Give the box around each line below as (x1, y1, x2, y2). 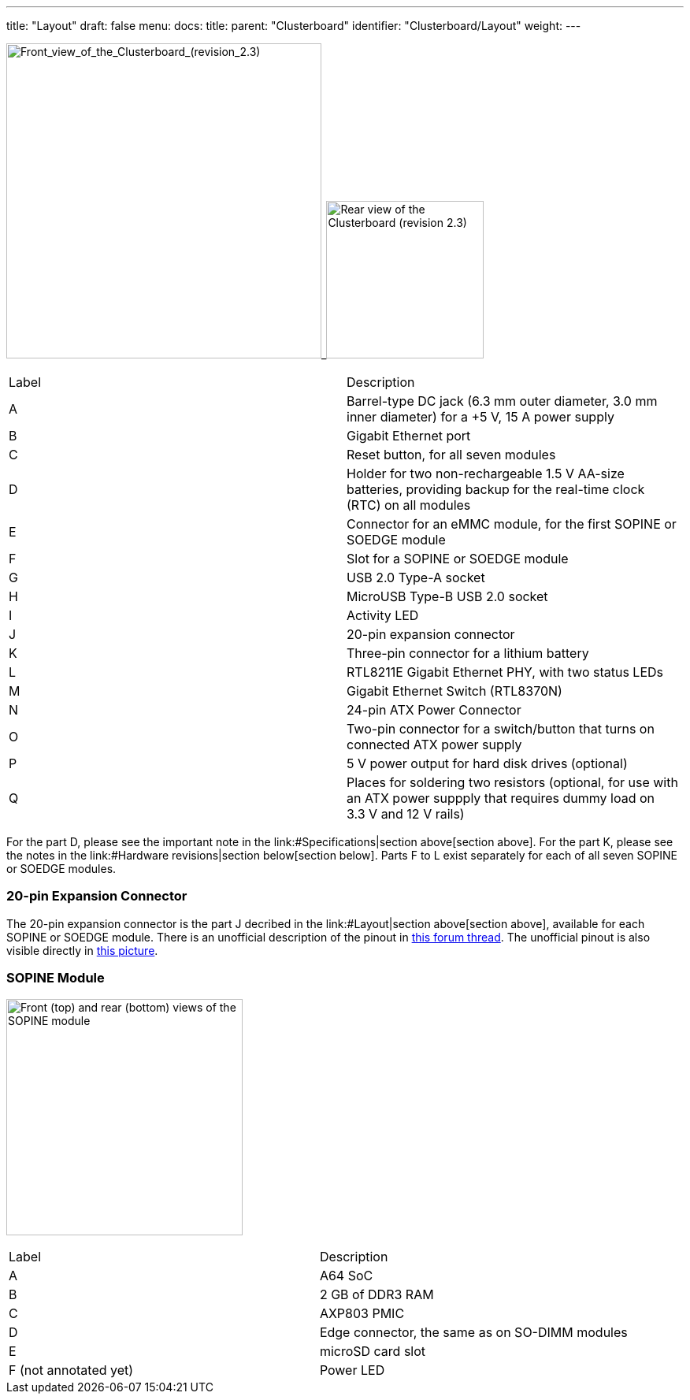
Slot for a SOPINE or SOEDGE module (347, 551, 569, 566)
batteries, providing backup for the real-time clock (347, 481, 645, 497)
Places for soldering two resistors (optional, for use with (347, 774, 678, 790)
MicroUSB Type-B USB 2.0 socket (347, 589, 548, 604)
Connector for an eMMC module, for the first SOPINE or (347, 516, 677, 532)
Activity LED (347, 607, 419, 623)
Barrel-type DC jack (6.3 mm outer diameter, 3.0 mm (347, 393, 658, 409)
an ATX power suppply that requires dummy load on (347, 790, 655, 806)
